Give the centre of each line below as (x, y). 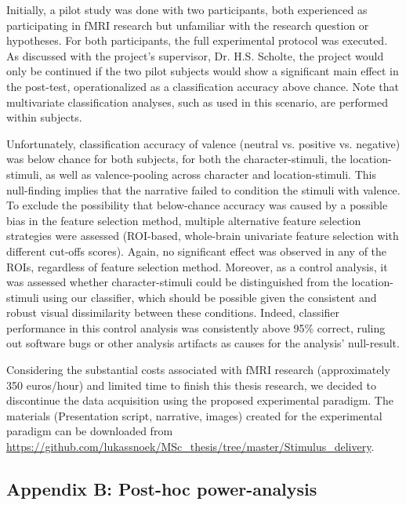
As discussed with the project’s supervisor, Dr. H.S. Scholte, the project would (195, 55)
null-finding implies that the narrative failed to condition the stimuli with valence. (203, 189)
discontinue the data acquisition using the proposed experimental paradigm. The (200, 400)
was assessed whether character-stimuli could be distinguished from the (177, 282)
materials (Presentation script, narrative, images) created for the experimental (194, 415)
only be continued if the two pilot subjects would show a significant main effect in (203, 71)
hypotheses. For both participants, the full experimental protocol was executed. (197, 40)
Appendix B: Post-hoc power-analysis (162, 489)
